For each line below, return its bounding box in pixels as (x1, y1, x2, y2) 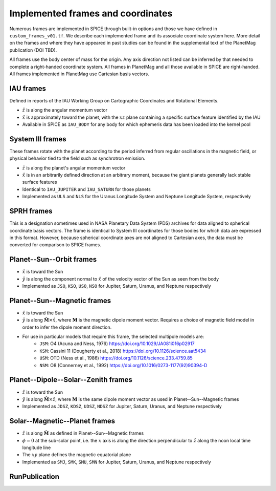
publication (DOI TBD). (9, 47, 57, 53)
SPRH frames (9, 207, 53, 216)
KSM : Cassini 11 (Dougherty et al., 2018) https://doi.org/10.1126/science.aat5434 (39, 348, 206, 354)
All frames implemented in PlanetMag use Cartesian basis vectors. (9, 71, 149, 77)
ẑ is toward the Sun (22, 389, 63, 395)
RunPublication (9, 472, 60, 481)
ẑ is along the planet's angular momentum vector (22, 164, 126, 171)
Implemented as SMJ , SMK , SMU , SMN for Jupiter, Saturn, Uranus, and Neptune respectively (22, 459, 212, 465)
